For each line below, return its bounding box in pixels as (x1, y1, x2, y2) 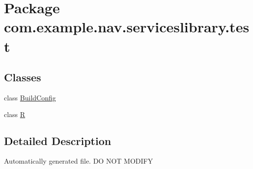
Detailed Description (4, 133, 112, 148)
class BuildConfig (4, 92, 56, 102)
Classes (4, 70, 41, 85)
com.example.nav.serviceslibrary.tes (4, 17, 250, 37)
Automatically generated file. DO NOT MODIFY (4, 156, 153, 166)
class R (4, 109, 26, 119)
